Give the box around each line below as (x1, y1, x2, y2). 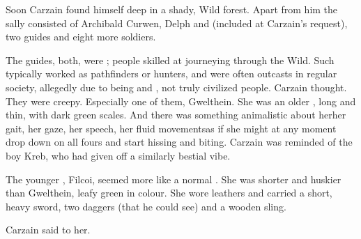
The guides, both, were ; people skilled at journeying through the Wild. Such (6, 52, 335, 67)
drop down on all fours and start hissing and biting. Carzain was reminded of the (6, 134, 353, 149)
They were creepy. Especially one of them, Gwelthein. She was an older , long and (6, 93, 356, 108)
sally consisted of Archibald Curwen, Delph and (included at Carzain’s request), (6, 15, 348, 30)
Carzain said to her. (6, 222, 91, 237)
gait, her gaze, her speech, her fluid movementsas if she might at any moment (6, 121, 337, 135)
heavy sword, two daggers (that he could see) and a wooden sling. (6, 199, 286, 213)
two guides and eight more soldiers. (6, 29, 156, 44)
